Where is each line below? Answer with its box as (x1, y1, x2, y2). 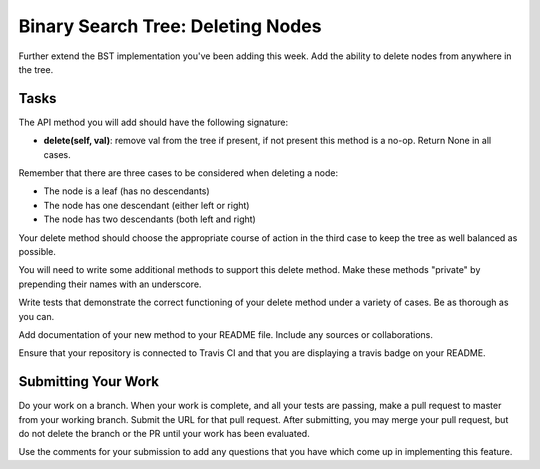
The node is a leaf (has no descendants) (43, 185, 210, 197)
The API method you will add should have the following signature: (18, 116, 289, 128)
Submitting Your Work (18, 373, 160, 390)
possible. (18, 245, 57, 257)
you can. (18, 310, 55, 322)
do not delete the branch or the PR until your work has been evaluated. (18, 428, 310, 439)
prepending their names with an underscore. (18, 278, 202, 290)
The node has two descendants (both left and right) (43, 213, 257, 225)
